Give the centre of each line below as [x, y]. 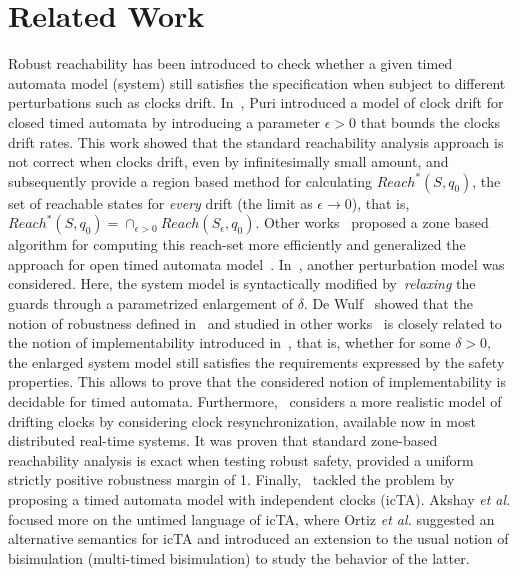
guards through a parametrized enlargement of [150, 303]
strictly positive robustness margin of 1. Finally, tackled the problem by [231, 479]
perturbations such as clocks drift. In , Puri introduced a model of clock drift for [256, 102]
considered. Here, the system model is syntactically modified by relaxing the [242, 283]
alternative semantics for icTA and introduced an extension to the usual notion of [258, 538]
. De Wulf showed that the [388, 303]
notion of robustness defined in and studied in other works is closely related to [255, 322]
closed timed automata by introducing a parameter [164, 121]
